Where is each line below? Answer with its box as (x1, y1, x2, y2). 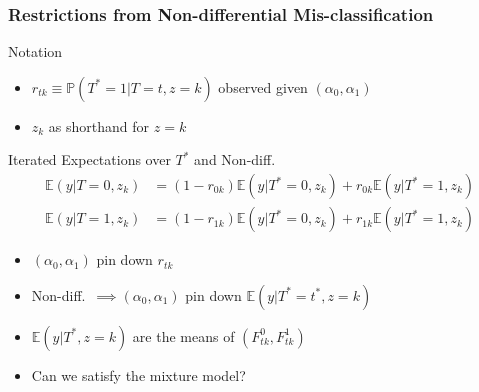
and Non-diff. (194, 149, 276, 170)
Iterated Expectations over (8, 149, 171, 170)
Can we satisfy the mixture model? (31, 364, 246, 385)
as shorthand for (48, 115, 150, 136)
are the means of (132, 325, 235, 346)
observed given (218, 76, 308, 97)
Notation (8, 41, 63, 62)
